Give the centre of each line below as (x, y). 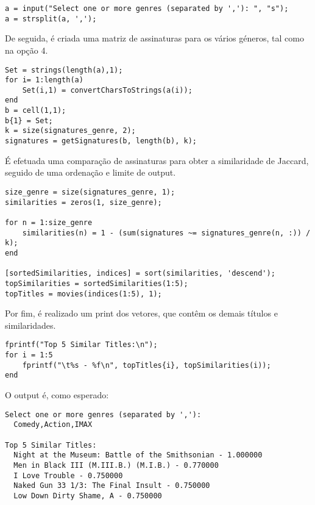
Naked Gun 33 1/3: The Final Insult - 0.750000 (112, 486)
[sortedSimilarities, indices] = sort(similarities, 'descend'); (140, 274)
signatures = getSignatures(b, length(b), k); (101, 141)
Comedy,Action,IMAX (53, 425)
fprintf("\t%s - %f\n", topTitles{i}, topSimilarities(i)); (147, 365)
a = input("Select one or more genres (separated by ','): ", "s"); (147, 9)
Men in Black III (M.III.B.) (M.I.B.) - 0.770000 (116, 465)
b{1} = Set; (29, 120)
